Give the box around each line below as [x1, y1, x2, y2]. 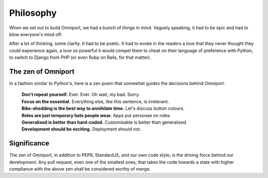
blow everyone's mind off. [9, 31, 63, 37]
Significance [9, 139, 50, 148]
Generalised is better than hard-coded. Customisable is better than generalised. [21, 119, 188, 125]
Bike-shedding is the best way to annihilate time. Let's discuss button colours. [21, 105, 185, 111]
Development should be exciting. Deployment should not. [21, 126, 141, 132]
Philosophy [9, 7, 57, 18]
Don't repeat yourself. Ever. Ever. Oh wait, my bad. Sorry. [21, 91, 140, 97]
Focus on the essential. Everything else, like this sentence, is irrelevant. [21, 98, 169, 104]
